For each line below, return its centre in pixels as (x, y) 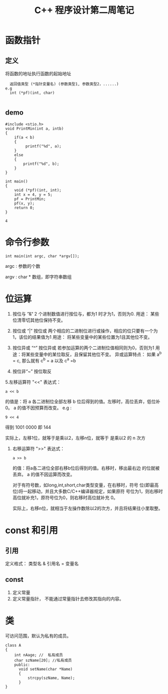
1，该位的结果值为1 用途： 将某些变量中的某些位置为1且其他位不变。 (82, 337)
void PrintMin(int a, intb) (35, 129)
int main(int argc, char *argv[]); (42, 256)
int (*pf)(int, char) (32, 93)
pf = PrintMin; (30, 199)
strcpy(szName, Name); (51, 678)
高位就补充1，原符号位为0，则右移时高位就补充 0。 (65, 498)
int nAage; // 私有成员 (39, 655)
